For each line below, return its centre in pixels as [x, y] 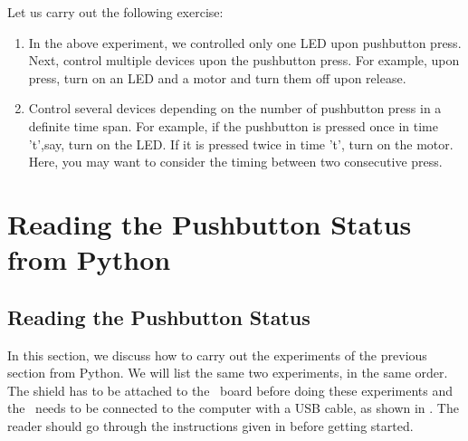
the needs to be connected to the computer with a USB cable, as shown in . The [233, 408]
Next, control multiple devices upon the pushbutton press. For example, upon [244, 60]
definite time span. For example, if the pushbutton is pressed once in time [233, 125]
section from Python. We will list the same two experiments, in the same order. [228, 373]
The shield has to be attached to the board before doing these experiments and [230, 390]
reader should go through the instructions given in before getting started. [210, 425]
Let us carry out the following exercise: [115, 12]
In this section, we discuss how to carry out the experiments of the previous [217, 355]
